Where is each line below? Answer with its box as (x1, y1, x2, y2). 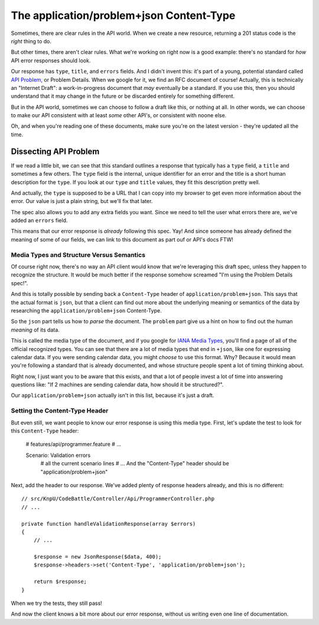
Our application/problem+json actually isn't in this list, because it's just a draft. (11, 392, 214, 399)
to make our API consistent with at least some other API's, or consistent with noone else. (11, 112, 227, 119)
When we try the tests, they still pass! (11, 600, 103, 607)
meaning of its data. (11, 326, 60, 333)
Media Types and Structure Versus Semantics (11, 250, 146, 259)
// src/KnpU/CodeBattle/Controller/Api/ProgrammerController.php (21, 495, 215, 502)
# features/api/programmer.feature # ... (25, 441, 121, 448)
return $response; (33, 578, 87, 585)
